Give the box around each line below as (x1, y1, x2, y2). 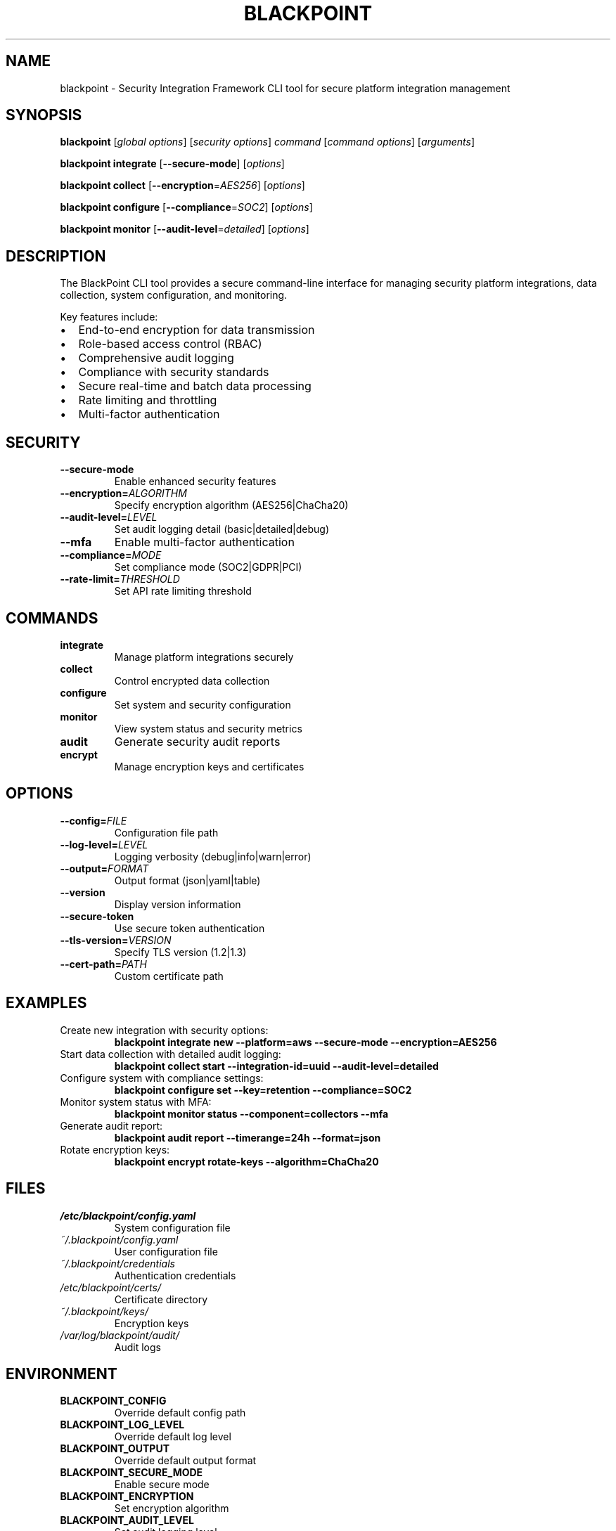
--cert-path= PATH (60, 957, 147, 970)
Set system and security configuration (114, 698, 291, 711)
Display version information (114, 898, 241, 910)
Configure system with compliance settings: (60, 1071, 264, 1084)
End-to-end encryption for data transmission (78, 323, 315, 337)
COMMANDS (6, 609, 98, 627)
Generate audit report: (60, 1119, 162, 1132)
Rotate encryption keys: (60, 1143, 170, 1156)
